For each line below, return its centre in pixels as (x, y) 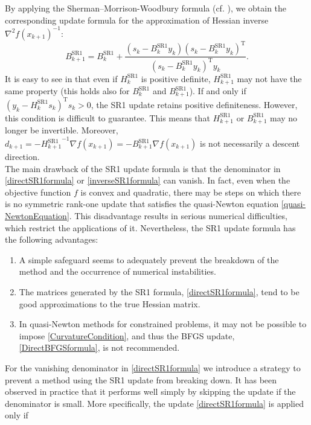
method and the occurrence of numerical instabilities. (117, 271)
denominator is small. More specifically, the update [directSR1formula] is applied (155, 403)
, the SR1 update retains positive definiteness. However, (194, 104)
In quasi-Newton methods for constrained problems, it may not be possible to (163, 324)
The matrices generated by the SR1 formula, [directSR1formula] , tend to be (159, 291)
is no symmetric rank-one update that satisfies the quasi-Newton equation (142, 204)
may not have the (269, 78)
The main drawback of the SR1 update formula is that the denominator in (143, 168)
